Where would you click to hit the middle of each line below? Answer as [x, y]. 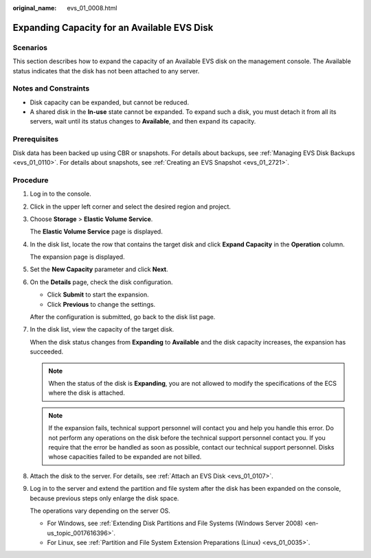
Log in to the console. [61, 194]
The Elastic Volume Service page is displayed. [96, 232]
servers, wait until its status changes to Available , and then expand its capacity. [143, 121]
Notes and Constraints [51, 89]
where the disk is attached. [87, 393]
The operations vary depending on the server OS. [100, 511]
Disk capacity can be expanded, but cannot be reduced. [109, 102]
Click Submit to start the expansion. [98, 294]
